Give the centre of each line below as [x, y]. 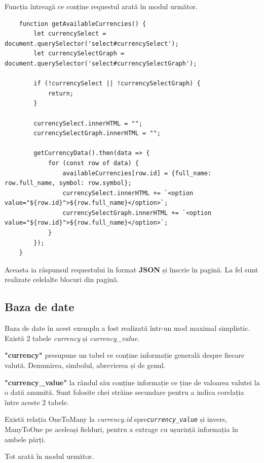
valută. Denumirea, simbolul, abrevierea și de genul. [85, 365]
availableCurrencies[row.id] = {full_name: [137, 173]
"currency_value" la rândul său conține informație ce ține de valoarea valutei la [132, 382]
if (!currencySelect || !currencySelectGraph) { [117, 84]
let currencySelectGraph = [79, 54]
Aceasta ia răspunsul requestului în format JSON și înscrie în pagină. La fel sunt [131, 269]
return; [61, 93]
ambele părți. [25, 439]
